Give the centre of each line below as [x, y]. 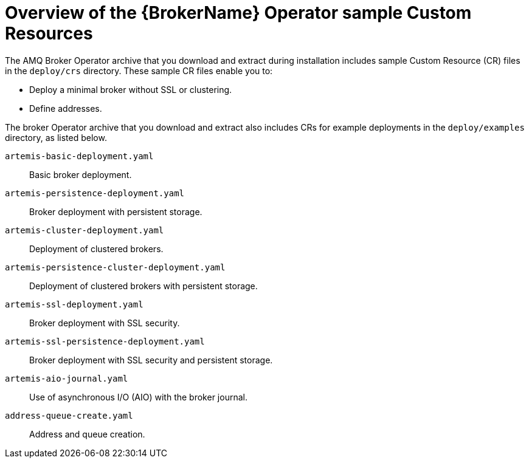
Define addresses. [66, 108]
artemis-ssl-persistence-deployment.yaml [105, 341]
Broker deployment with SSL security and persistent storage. [151, 360]
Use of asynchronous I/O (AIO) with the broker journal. [138, 397]
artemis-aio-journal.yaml [67, 378]
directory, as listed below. [56, 137]
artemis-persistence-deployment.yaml [95, 193]
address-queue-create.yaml [69, 415]
